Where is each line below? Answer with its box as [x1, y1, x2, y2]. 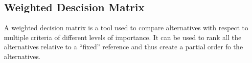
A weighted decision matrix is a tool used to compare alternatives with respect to [4, 22, 249, 33]
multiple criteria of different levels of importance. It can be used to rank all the [4, 32, 242, 42]
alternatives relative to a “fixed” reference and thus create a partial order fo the [4, 42, 243, 52]
